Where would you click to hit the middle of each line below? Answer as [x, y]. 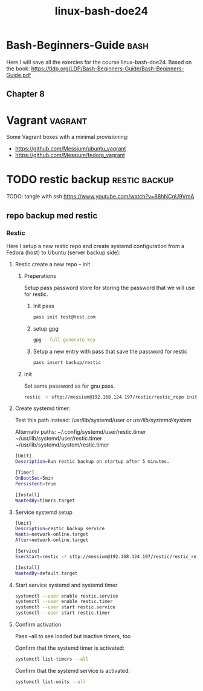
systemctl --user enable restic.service [66, 596]
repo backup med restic [52, 216]
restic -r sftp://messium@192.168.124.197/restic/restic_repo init [111, 397]
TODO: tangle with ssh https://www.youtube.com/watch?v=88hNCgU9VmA [100, 197]
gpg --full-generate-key [64, 340]
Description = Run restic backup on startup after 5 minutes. [92, 462]
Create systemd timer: [43, 408]
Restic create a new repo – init [53, 264]
